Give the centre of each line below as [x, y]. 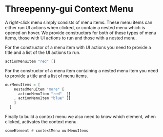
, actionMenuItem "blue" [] [42, 98]
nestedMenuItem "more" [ [39, 89]
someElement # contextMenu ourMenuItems [47, 131]
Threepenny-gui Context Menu [69, 9]
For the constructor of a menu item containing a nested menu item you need [82, 70]
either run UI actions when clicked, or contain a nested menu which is [75, 27]
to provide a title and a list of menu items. [47, 76]
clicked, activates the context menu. [41, 122]
